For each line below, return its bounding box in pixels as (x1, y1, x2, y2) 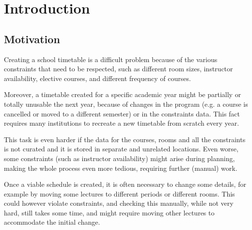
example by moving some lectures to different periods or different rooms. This (4, 188, 235, 198)
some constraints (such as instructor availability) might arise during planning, (4, 153, 235, 163)
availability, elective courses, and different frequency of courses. (4, 73, 191, 83)
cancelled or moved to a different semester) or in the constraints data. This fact (4, 108, 240, 118)
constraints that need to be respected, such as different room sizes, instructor (4, 64, 233, 74)
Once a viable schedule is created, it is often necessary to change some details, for (4, 179, 246, 189)
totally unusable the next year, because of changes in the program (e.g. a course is (4, 99, 248, 109)
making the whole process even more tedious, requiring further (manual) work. (4, 163, 237, 173)
